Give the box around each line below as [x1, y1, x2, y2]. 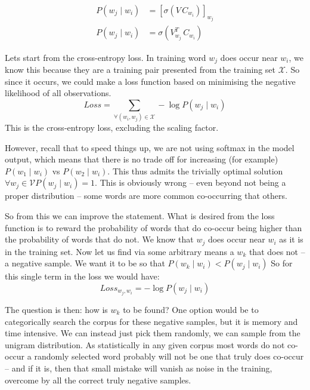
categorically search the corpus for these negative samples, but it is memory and [5, 315, 298, 327]
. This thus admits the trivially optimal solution [107, 164, 283, 177]
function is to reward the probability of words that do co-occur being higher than [5, 221, 302, 234]
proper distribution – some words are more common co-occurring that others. [5, 189, 287, 202]
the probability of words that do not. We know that [5, 233, 194, 245]
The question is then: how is [5, 303, 108, 315]
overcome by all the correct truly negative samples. [5, 373, 191, 386]
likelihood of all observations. [5, 87, 111, 99]
